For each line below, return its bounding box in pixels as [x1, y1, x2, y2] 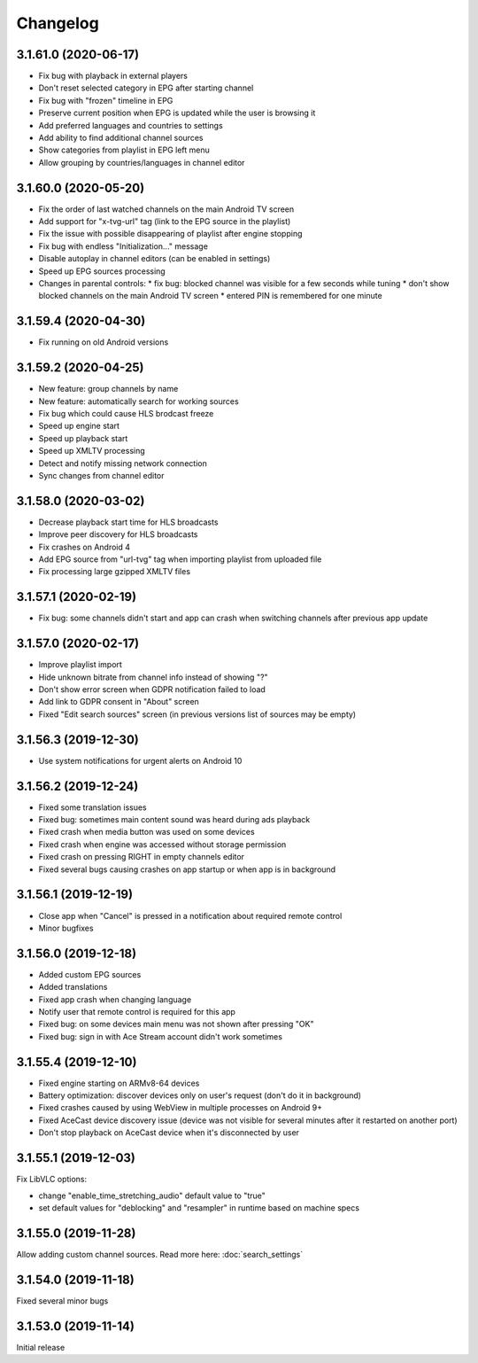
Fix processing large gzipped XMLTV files [38, 566, 190, 577]
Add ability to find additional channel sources [38, 133, 204, 144]
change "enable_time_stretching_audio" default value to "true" [38, 1190, 266, 1201]
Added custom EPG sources [38, 969, 142, 979]
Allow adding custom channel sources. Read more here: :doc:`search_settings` [16, 1249, 304, 1259]
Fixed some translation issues [38, 802, 148, 813]
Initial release [16, 1342, 66, 1352]
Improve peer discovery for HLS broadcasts [38, 529, 198, 540]
